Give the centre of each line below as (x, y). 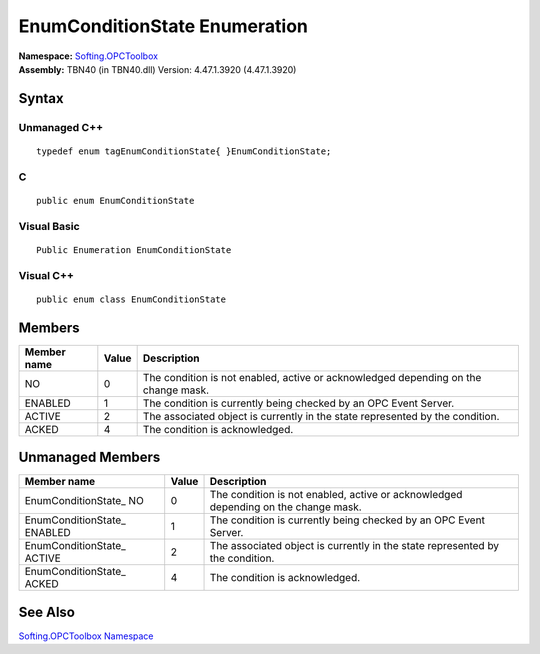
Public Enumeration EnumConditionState (134, 249)
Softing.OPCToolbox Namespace (86, 636)
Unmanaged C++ (61, 127)
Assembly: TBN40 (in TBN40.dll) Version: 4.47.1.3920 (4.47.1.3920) (157, 69)
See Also (46, 611)
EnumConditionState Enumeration (163, 26)
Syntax (41, 98)
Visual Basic (49, 226)
